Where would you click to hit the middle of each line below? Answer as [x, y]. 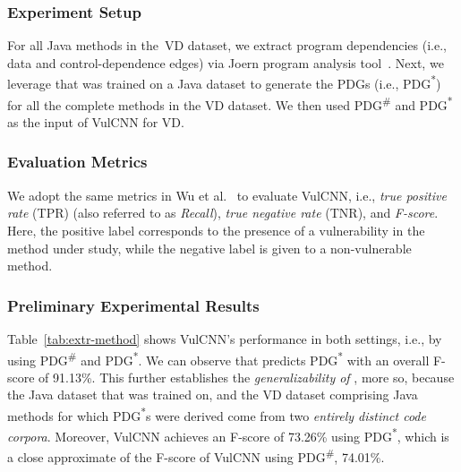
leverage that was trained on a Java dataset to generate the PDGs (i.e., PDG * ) [224, 82]
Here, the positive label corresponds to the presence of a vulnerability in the [216, 230]
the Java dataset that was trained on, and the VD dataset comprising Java [213, 395]
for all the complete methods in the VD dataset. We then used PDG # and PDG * [230, 103]
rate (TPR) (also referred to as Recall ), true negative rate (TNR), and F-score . [223, 213]
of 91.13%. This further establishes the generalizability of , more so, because [247, 377]
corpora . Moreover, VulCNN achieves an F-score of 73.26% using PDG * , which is [228, 435]
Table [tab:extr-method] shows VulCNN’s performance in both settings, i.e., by [225, 338]
